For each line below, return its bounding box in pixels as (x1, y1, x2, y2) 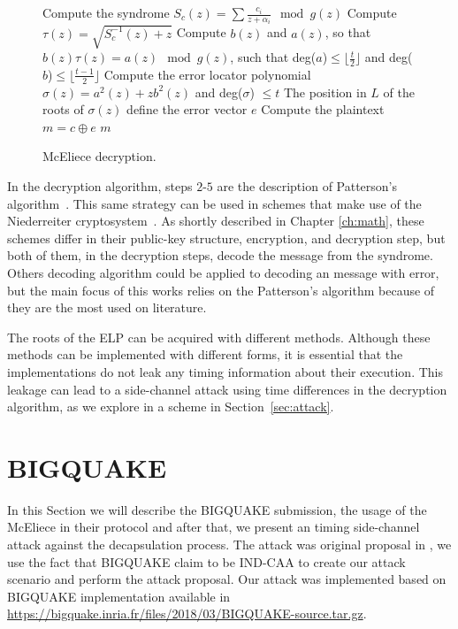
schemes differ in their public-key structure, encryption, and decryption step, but (7, 228, 446, 247)
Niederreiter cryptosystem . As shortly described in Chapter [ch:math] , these (7, 211, 424, 230)
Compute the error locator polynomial (103, 65, 311, 83)
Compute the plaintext (261, 100, 385, 119)
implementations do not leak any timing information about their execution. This (7, 362, 443, 380)
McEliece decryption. (42, 147, 156, 165)
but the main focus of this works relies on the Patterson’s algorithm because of (7, 280, 435, 299)
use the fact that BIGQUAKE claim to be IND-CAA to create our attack (7, 552, 406, 571)
